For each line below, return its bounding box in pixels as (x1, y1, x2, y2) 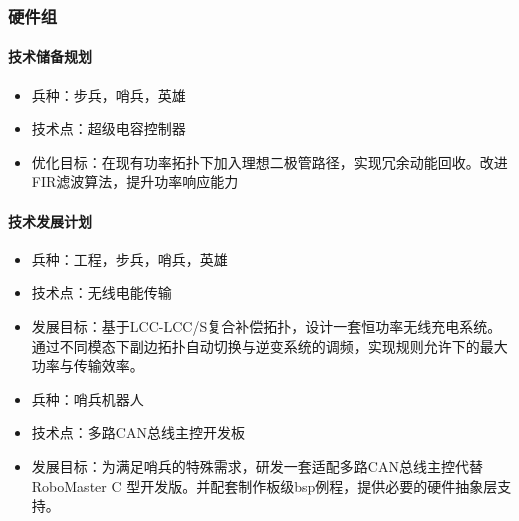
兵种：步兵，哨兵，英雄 (31, 84, 186, 105)
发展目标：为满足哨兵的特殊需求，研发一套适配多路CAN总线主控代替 (31, 455, 483, 476)
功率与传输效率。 (31, 355, 144, 376)
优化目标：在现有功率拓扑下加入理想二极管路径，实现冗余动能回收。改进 (31, 151, 508, 172)
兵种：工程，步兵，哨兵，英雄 (31, 248, 228, 269)
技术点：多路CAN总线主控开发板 (31, 422, 245, 443)
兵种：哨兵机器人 (31, 388, 144, 409)
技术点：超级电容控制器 (31, 118, 186, 139)
